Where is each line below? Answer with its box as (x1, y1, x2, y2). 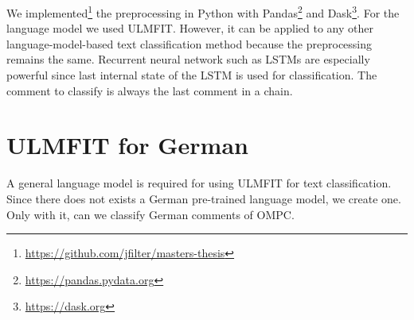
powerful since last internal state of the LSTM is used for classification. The (6, 67, 377, 83)
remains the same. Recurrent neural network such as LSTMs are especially (6, 51, 370, 67)
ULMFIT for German (6, 129, 248, 161)
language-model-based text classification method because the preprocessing (6, 35, 373, 52)
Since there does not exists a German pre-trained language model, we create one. (6, 190, 401, 206)
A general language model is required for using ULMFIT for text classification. (6, 175, 392, 191)
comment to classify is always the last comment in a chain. (6, 82, 293, 98)
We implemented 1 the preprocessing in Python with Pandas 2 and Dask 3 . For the (6, 2, 400, 21)
